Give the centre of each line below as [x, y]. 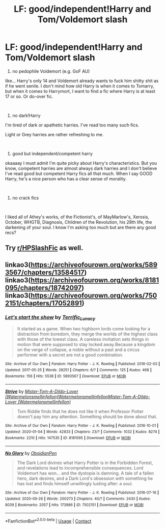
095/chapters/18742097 [43, 288]
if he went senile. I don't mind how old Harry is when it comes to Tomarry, [80, 86]
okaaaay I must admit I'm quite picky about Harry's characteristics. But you [81, 163]
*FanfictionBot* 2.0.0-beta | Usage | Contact [48, 521]
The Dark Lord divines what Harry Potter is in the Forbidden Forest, [85, 463]
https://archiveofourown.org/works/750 [94, 295]
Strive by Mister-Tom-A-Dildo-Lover [42, 391]
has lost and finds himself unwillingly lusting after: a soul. [75, 484]
